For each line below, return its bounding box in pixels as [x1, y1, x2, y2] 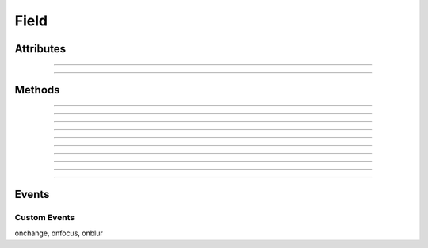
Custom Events [14, 212, 75, 223]
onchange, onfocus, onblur [14, 228, 103, 238]
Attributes [14, 42, 67, 55]
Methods [14, 83, 60, 97]
